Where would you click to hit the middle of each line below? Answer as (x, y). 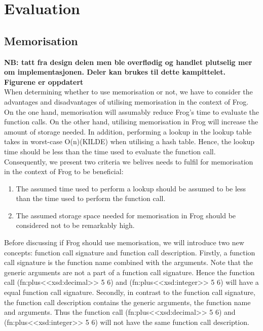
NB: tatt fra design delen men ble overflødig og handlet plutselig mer (128, 62)
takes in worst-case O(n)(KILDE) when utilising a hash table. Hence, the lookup (129, 141)
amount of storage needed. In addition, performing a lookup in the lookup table (128, 131)
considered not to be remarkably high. (75, 225)
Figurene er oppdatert (44, 81)
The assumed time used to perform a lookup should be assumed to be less (131, 188)
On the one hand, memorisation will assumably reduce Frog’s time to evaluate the (132, 111)
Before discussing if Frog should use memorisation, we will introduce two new (124, 242)
